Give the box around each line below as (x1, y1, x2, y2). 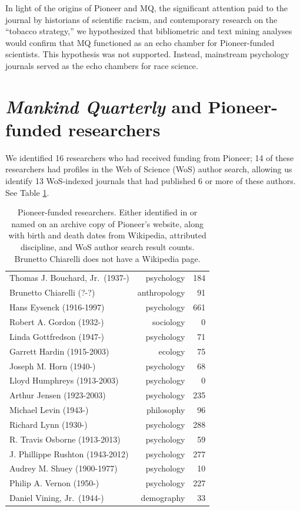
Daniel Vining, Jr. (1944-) (9, 492, 104, 504)
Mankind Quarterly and (5, 94, 202, 119)
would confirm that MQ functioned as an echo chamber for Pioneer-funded (5, 36, 275, 48)
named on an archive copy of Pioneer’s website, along (11, 217, 204, 230)
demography (141, 492, 185, 504)
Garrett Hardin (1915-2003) (9, 345, 109, 357)
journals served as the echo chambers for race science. (5, 59, 198, 71)
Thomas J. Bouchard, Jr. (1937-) (9, 271, 129, 284)
